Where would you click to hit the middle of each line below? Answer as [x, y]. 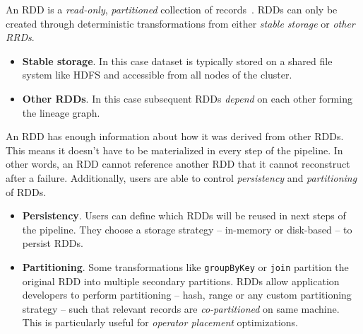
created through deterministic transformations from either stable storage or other [180, 23]
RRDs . [20, 37]
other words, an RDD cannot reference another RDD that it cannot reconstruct [178, 164]
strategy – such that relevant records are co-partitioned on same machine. [181, 308]
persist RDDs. [53, 243]
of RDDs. [26, 191]
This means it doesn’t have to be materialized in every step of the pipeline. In [174, 150]
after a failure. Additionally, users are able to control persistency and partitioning [181, 177]
